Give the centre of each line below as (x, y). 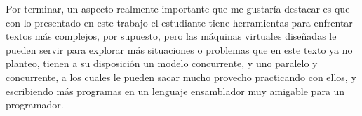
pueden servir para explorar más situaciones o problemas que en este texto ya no (179, 49)
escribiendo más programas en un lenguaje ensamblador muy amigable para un (175, 90)
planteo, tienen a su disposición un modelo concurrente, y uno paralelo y (162, 63)
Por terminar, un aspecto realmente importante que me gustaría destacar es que (178, 8)
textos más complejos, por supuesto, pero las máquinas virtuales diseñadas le (171, 36)
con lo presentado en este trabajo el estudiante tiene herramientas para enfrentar (179, 22)
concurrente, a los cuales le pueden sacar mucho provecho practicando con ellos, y (181, 77)
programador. (35, 104)
